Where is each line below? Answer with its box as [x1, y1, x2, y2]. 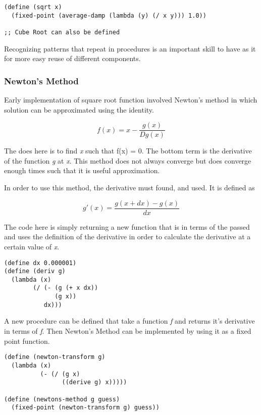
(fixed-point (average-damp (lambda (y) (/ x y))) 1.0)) [11, 12, 206, 19]
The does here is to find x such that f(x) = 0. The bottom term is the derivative [4, 145, 252, 156]
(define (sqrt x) [4, 4, 62, 11]
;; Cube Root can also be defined [4, 28, 120, 36]
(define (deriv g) [4, 268, 66, 275]
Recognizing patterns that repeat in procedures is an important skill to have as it [4, 43, 256, 54]
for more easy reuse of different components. [4, 53, 141, 64]
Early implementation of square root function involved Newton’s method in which [4, 94, 257, 105]
